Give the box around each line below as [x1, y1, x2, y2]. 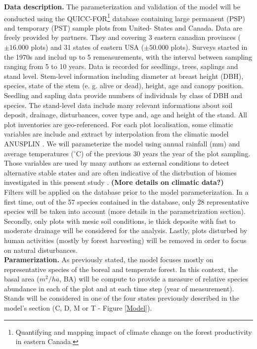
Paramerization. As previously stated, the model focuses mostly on [4, 254, 214, 265]
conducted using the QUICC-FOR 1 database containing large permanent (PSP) [4, 11, 245, 23]
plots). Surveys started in [171, 42, 248, 52]
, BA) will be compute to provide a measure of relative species [59, 274, 249, 284]
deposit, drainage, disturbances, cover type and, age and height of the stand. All [4, 109, 248, 120]
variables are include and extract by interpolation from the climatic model [4, 129, 229, 139]
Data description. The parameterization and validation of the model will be [4, 1, 241, 11]
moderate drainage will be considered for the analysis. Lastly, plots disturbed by [4, 225, 248, 236]
